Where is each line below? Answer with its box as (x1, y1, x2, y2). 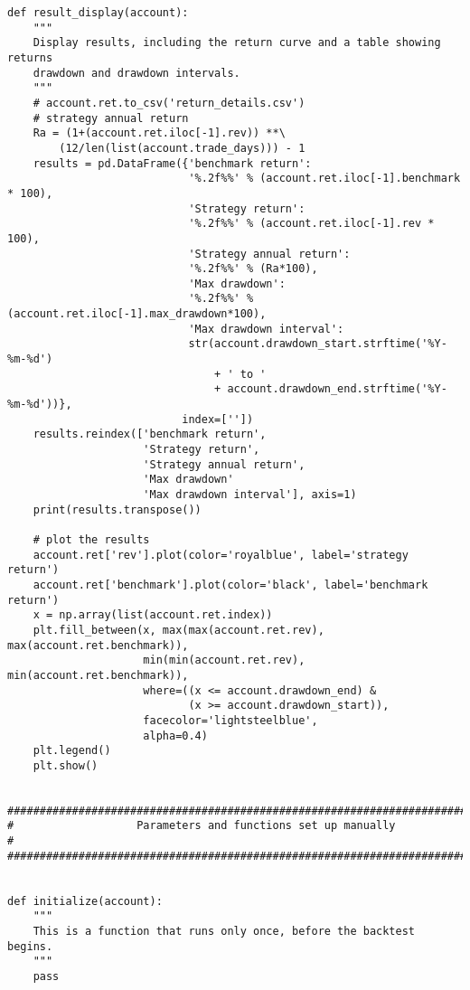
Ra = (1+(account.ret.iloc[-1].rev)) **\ (33, 127, 286, 140)
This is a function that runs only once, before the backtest (33, 925, 416, 938)
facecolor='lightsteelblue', (143, 713, 318, 727)
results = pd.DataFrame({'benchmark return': (33, 156, 312, 170)
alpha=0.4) (143, 729, 208, 742)
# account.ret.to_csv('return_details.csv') (33, 96, 305, 109)
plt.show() (33, 759, 99, 772)
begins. (7, 939, 53, 953)
